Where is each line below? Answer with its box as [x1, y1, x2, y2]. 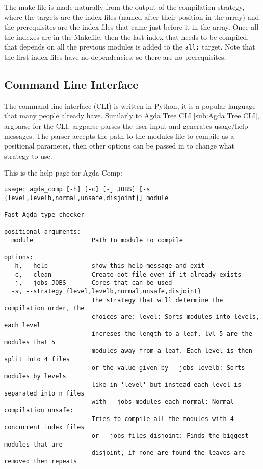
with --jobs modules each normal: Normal [91, 398, 234, 406]
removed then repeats [4, 457, 77, 465]
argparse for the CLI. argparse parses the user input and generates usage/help [4, 120, 248, 131]
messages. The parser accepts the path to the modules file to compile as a [4, 130, 234, 141]
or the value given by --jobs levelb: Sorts [91, 364, 245, 372]
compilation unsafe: [4, 407, 74, 414]
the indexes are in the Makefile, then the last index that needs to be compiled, [4, 31, 249, 42]
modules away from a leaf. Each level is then [91, 347, 252, 355]
